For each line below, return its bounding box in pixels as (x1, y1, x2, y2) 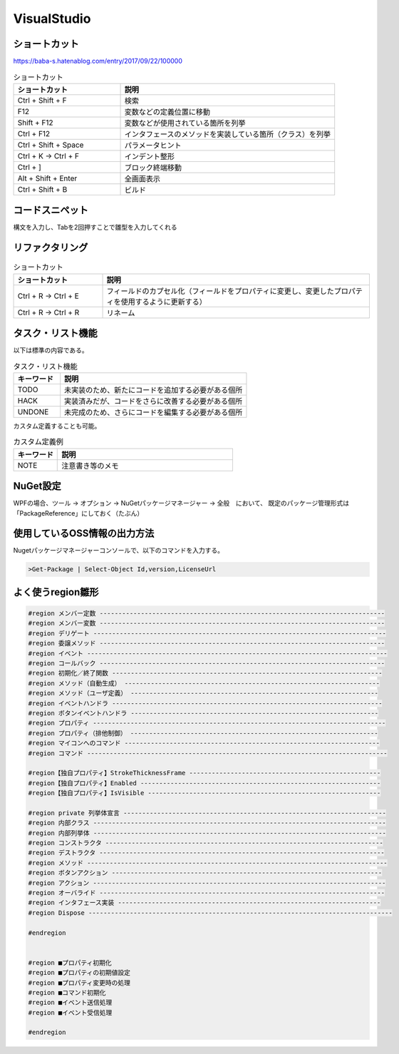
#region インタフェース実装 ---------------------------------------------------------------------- (28, 899, 381, 907)
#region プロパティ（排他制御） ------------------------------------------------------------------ (28, 729, 378, 737)
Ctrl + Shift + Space (17, 140, 84, 150)
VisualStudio (13, 11, 91, 26)
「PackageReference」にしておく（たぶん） (13, 508, 144, 517)
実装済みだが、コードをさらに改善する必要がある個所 (64, 396, 243, 406)
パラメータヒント (124, 140, 182, 150)
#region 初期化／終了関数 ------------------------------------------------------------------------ (28, 669, 383, 677)
